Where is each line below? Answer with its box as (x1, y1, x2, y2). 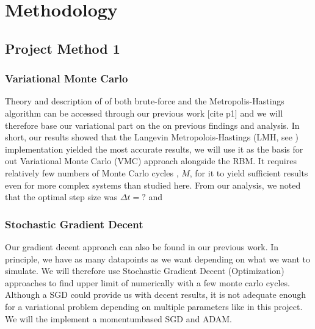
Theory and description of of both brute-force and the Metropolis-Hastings (5, 95, 284, 107)
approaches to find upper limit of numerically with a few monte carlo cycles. (5, 276, 290, 289)
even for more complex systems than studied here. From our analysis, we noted (5, 178, 301, 191)
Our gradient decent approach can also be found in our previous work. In (5, 240, 279, 253)
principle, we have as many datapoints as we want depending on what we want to (5, 252, 310, 265)
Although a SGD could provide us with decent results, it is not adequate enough (5, 288, 306, 301)
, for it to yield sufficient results (189, 166, 308, 179)
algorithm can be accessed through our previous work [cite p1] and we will (5, 106, 283, 119)
